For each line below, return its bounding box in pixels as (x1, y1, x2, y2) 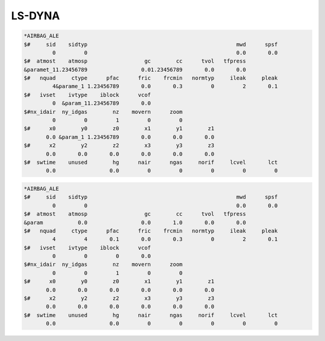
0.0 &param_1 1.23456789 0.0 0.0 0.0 (46, 133, 215, 140)
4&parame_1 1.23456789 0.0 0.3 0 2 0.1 (52, 83, 278, 90)
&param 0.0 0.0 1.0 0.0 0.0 (23, 219, 246, 226)
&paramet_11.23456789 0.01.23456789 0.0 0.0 (23, 66, 246, 73)
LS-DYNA (11, 9, 60, 22)
